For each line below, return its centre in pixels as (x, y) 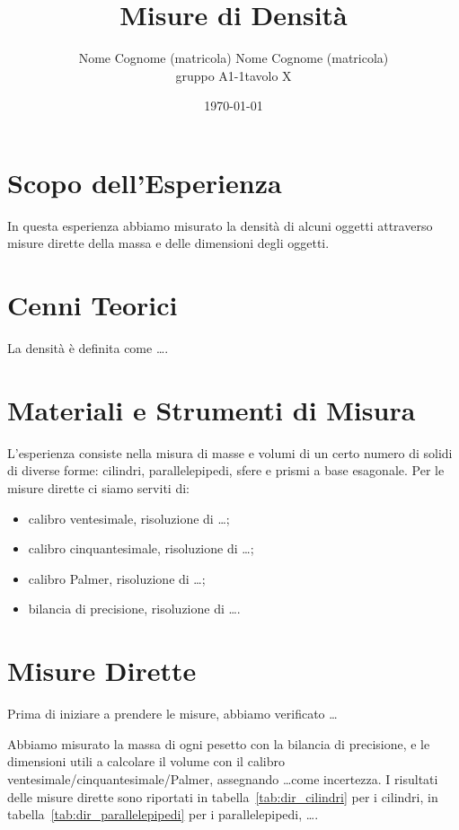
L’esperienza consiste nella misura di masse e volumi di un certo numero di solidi (230, 452)
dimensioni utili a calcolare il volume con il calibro (146, 761)
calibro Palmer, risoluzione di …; (117, 578)
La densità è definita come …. (88, 348)
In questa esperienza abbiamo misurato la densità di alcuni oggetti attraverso (220, 225)
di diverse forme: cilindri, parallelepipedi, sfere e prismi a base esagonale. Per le (226, 470)
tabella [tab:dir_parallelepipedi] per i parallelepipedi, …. (163, 814)
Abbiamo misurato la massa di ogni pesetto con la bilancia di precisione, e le (219, 743)
